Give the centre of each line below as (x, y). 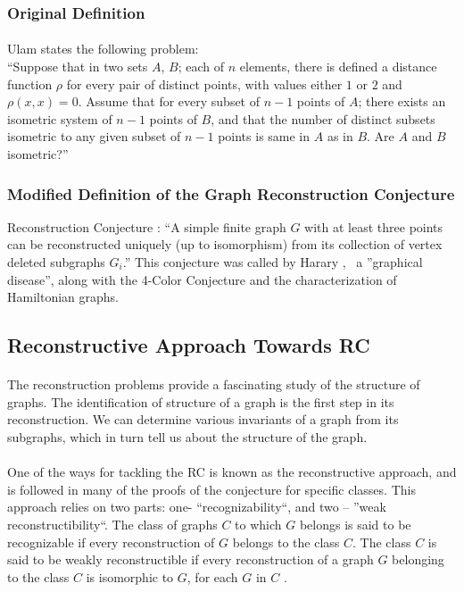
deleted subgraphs (56, 262)
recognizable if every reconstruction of (111, 542)
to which (258, 524)
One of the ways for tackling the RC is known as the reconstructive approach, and (232, 472)
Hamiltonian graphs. (63, 297)
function (30, 83)
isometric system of (60, 118)
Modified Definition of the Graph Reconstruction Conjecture (231, 193)
